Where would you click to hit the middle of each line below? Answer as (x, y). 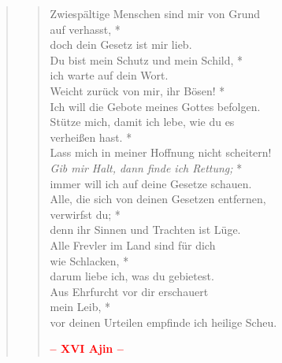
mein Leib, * (80, 307)
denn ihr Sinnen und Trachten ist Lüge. (145, 230)
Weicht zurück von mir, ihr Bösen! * (137, 90)
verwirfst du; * (85, 214)
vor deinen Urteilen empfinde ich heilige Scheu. (163, 322)
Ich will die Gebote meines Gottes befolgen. (155, 106)
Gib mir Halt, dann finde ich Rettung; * (146, 167)
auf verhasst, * (85, 29)
